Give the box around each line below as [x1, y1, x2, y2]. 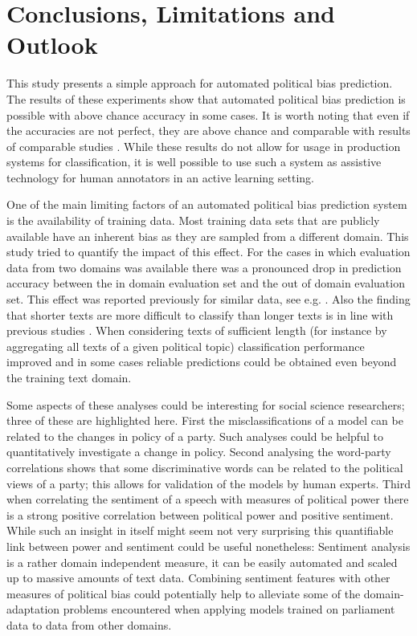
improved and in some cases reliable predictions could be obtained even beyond [6, 353, 397, 370]
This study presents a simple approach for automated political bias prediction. [6, 75, 393, 92]
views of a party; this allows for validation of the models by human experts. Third [6, 475, 411, 491]
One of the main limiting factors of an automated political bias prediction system [6, 196, 407, 213]
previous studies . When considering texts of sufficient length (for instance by [6, 322, 387, 339]
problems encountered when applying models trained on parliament [63, 601, 395, 618]
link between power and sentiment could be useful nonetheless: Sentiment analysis [6, 537, 411, 554]
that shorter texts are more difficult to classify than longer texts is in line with [6, 306, 394, 323]
